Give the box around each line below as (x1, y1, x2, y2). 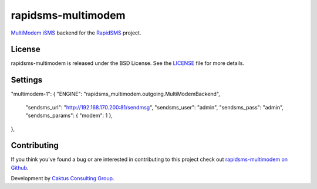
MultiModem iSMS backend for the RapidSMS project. (11, 29, 141, 36)
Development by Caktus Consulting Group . (11, 175, 114, 182)
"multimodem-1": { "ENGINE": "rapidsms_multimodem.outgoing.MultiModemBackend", (11, 91, 220, 98)
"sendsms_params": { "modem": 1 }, (25, 112, 113, 119)
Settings (11, 75, 43, 85)
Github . (11, 164, 29, 171)
